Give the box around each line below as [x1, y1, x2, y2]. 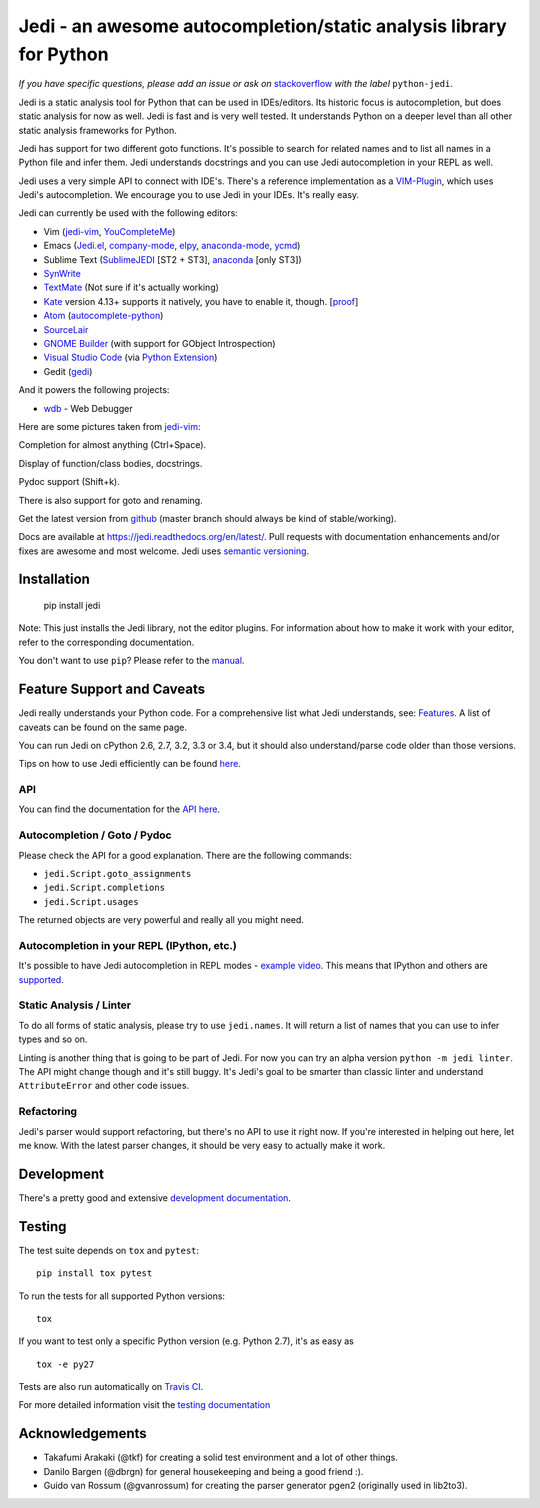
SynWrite [43, 268, 82, 280]
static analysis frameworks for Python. [18, 124, 177, 136]
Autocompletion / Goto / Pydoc [18, 828, 172, 842]
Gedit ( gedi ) [43, 365, 93, 377]
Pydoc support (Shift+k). [18, 476, 120, 488]
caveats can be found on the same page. [18, 721, 187, 733]
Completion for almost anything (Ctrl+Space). [18, 439, 207, 451]
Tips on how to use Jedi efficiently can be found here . [18, 758, 242, 770]
